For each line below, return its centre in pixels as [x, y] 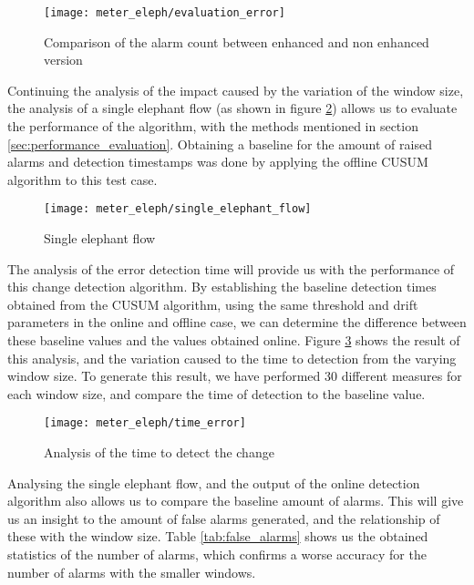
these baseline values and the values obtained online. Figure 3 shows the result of [234, 340]
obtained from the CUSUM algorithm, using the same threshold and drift [213, 304]
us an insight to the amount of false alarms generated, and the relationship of [224, 518]
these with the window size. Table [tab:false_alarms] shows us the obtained [218, 536]
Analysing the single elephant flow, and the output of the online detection [214, 482]
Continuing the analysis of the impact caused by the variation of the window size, [236, 90]
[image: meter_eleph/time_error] [145, 423]
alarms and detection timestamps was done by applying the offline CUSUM [218, 162]
